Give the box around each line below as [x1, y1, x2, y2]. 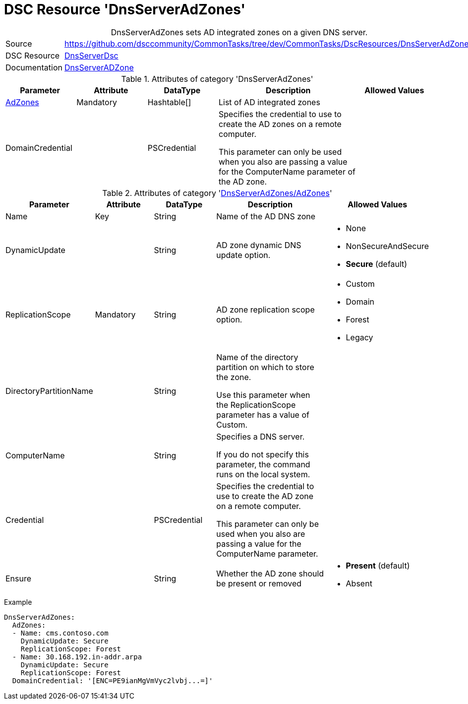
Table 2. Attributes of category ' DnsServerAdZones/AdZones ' [102, 188, 332, 198]
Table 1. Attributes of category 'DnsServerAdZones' [121, 73, 313, 84]
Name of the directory [216, 352, 298, 362]
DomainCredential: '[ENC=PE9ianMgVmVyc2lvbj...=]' [12, 676, 213, 685]
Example [4, 597, 32, 606]
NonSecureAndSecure [346, 241, 429, 251]
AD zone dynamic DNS [216, 240, 301, 250]
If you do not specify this [216, 449, 309, 459]
